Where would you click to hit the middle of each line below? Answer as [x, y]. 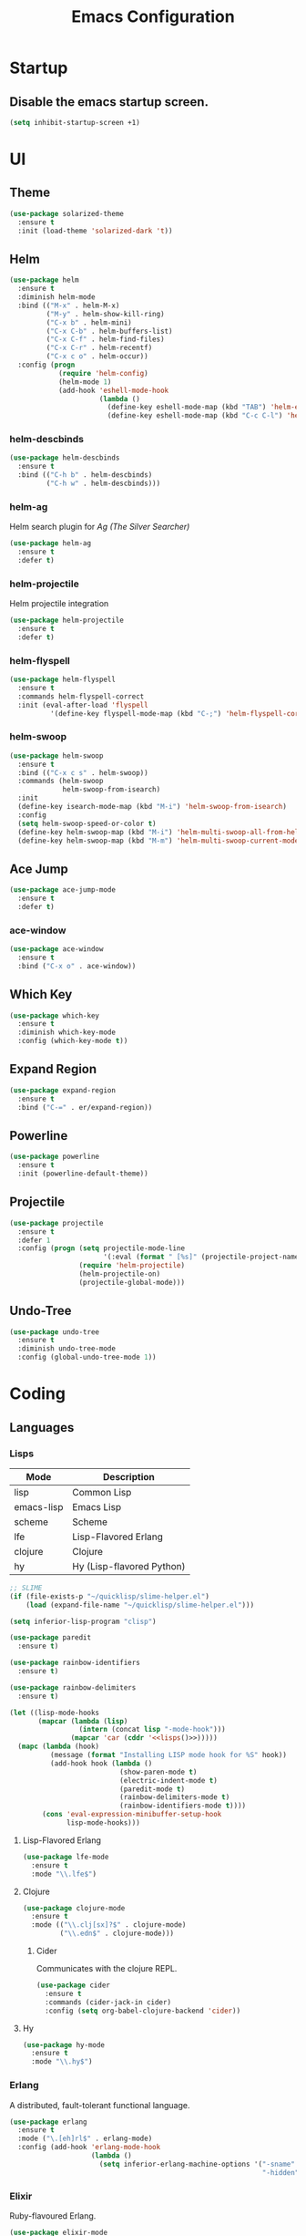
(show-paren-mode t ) [158, 1772]
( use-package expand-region [63, 1090]
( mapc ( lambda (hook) [59, 1747]
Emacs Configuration [153, 17]
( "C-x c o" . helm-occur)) [97, 357]
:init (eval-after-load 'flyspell [83, 705]
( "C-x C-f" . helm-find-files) [106, 339]
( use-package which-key [55, 1015]
